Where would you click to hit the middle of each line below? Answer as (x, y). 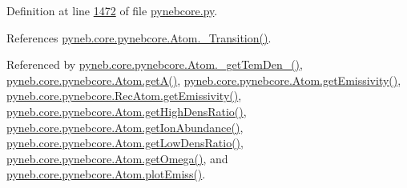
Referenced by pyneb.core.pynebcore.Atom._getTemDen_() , (155, 64)
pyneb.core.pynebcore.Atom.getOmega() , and (117, 158)
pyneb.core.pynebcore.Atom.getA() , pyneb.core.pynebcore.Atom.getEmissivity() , (204, 80)
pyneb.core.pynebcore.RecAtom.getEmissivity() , (124, 96)
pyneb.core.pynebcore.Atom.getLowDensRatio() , (125, 143)
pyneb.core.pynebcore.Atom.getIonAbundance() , (125, 127)
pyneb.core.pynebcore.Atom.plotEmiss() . (106, 174)
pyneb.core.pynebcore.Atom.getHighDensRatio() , (127, 111)
